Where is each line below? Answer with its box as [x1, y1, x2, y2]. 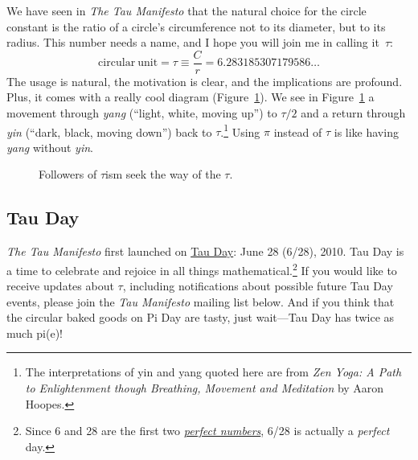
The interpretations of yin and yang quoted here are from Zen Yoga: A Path [25, 363, 402, 380]
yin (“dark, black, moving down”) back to [6, 123, 212, 140]
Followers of [39, 166, 97, 183]
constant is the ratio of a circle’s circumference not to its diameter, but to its [6, 18, 386, 35]
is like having [334, 123, 399, 140]
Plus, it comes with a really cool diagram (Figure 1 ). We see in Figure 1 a [6, 88, 375, 105]
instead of [273, 123, 322, 140]
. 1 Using [220, 121, 260, 140]
